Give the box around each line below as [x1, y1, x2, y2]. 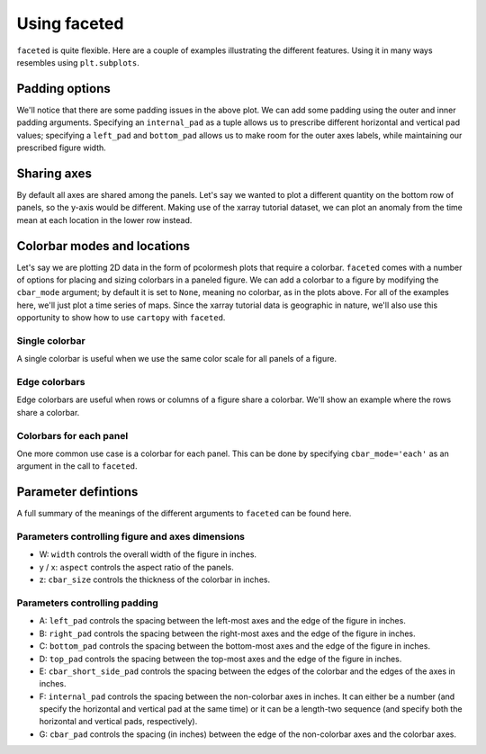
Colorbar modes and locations [16, 238, 191, 254]
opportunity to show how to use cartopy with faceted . [16, 312, 226, 323]
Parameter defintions [16, 484, 139, 499]
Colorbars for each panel [16, 429, 129, 442]
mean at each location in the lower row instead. [16, 214, 193, 225]
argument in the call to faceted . [16, 461, 139, 471]
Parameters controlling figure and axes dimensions [16, 531, 245, 543]
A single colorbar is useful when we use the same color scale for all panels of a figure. [16, 354, 337, 364]
